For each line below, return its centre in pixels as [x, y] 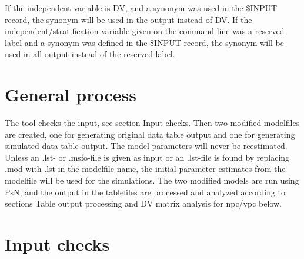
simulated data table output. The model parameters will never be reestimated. [146, 146]
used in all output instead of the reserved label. [90, 54]
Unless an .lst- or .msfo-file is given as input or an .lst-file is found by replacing [147, 157]
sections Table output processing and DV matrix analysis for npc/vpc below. [143, 203]
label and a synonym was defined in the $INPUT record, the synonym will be [144, 42]
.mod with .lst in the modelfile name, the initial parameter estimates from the [145, 169]
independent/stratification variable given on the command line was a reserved [145, 31]
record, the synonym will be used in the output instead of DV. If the [128, 19]
